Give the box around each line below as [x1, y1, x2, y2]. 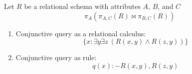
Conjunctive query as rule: [15, 52, 97, 63]
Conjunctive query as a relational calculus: [15, 28, 146, 38]
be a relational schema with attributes [24, 1, 141, 11]
